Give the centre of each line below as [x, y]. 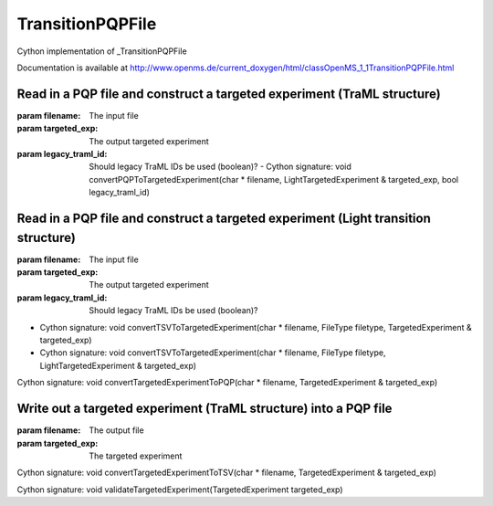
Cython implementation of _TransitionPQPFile [102, 51]
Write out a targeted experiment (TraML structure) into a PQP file [205, 409]
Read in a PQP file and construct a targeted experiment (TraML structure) [229, 94]
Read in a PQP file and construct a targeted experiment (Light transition [224, 218]
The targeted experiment [136, 456]
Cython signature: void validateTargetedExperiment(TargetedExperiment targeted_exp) [180, 490]
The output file [117, 430]
